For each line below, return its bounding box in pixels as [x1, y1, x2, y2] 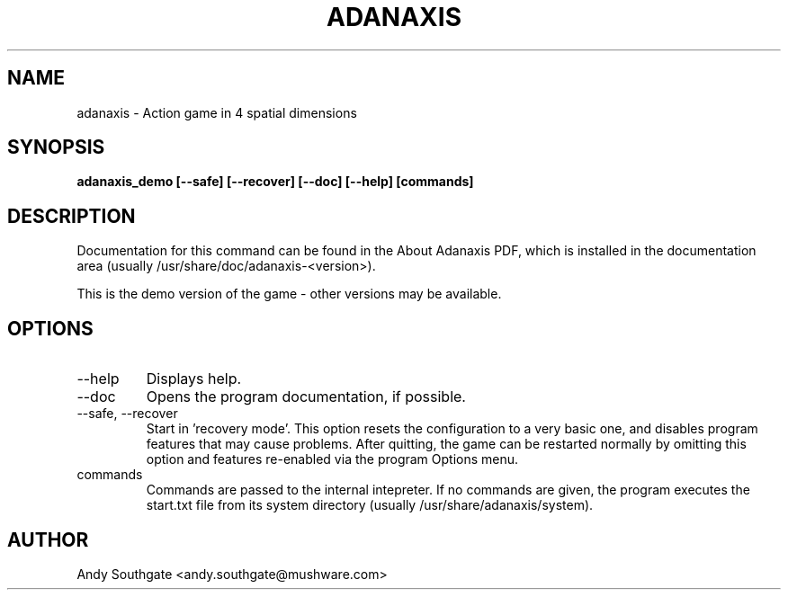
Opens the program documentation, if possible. [146, 388, 466, 406]
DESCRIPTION [7, 204, 136, 227]
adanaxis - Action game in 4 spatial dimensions [76, 104, 357, 120]
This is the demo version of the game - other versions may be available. [76, 286, 502, 302]
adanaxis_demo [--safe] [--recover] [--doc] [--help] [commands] [76, 174, 474, 190]
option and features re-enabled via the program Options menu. [146, 451, 519, 468]
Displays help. [146, 370, 242, 388]
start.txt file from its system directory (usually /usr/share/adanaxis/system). [146, 497, 594, 513]
